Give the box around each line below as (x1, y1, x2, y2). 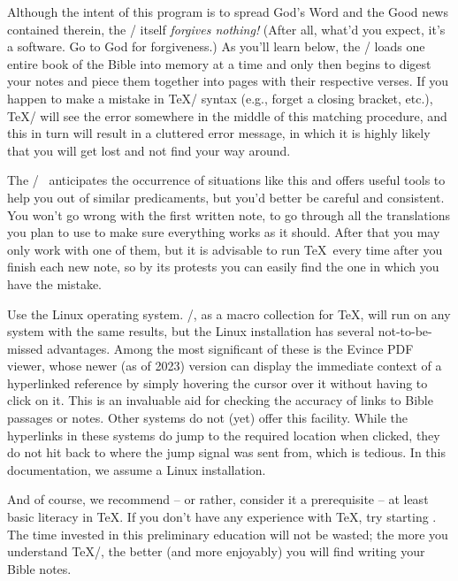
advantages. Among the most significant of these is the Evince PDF (47, 339, 414, 357)
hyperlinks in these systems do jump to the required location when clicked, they (7, 425, 440, 444)
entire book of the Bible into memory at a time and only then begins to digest (7, 54, 431, 73)
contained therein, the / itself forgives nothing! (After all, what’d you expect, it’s (7, 19, 446, 38)
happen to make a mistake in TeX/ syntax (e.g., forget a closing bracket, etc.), (7, 88, 433, 107)
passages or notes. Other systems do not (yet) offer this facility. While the (7, 409, 408, 427)
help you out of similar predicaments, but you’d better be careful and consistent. (7, 187, 445, 206)
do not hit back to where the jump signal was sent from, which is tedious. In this (7, 443, 446, 462)
